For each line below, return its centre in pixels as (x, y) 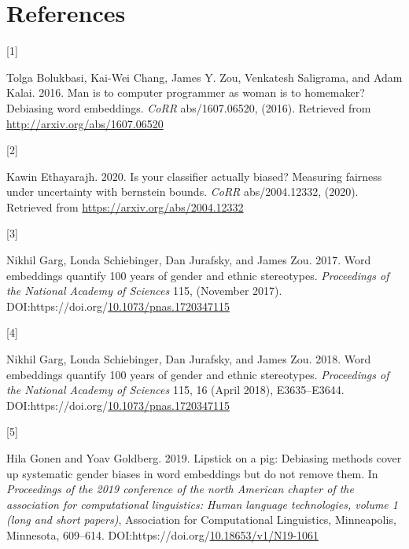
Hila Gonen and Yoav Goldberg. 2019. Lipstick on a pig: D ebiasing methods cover (204, 458)
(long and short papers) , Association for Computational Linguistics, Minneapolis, (201, 520)
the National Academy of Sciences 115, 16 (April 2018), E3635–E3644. (175, 390)
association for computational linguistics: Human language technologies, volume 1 (202, 504)
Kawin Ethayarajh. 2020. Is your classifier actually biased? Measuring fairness (194, 176)
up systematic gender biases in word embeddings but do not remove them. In (192, 473)
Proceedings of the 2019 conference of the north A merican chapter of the (180, 489)
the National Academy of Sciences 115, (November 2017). (144, 291)
